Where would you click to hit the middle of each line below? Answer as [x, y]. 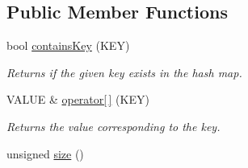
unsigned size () [45, 153]
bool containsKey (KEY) [68, 45]
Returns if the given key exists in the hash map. [124, 72]
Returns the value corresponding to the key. [113, 126]
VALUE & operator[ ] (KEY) [78, 99]
